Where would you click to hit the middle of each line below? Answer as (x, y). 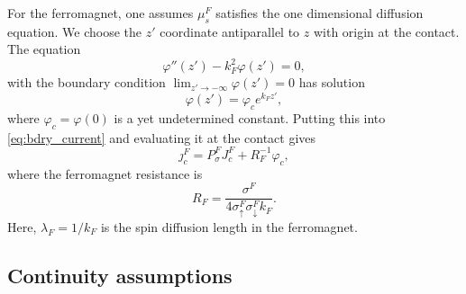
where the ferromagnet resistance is (105, 173)
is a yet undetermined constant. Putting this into (250, 117)
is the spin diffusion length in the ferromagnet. (229, 226)
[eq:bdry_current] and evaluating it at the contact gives (162, 137)
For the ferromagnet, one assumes (101, 13)
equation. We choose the (75, 31)
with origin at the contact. (386, 31)
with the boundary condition (87, 82)
